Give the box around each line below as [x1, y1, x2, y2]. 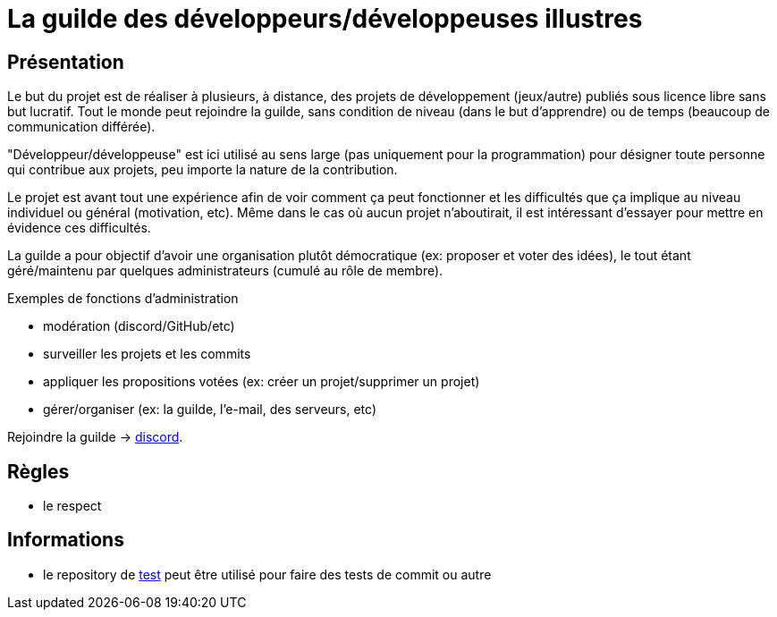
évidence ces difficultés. [7, 220, 151, 236]
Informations [7, 528, 124, 552]
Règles [7, 460, 70, 483]
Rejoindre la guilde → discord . [7, 429, 183, 445]
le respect [43, 498, 102, 514]
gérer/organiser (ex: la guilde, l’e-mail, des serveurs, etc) [43, 401, 377, 418]
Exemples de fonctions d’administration [7, 291, 239, 307]
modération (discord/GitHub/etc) [43, 318, 235, 334]
